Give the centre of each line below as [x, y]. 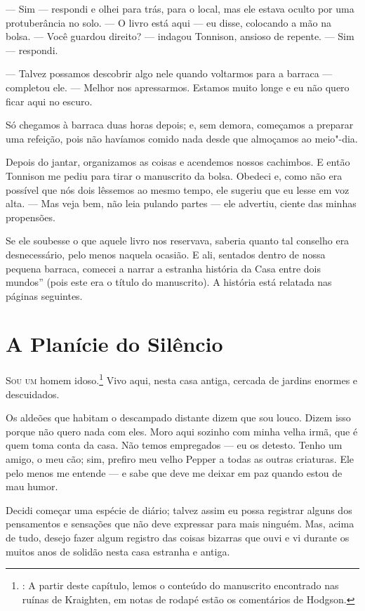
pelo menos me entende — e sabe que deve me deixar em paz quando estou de [174, 472]
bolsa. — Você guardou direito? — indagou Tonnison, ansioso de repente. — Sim [180, 36]
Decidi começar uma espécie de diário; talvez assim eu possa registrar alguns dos [179, 510]
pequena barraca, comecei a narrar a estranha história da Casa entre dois [163, 268]
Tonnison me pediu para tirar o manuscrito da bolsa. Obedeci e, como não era [174, 175]
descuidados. [33, 394]
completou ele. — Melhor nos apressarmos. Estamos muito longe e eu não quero [178, 87]
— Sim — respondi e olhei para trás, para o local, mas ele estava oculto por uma [180, 8]
